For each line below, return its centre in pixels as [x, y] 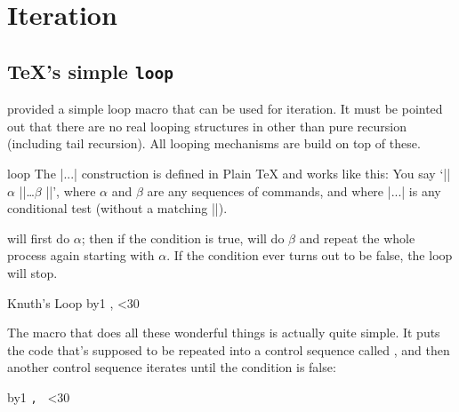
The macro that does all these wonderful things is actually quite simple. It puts [224, 333]
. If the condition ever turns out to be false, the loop [310, 255]
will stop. [32, 272]
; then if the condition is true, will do [183, 238]
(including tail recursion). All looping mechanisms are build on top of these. [214, 143]
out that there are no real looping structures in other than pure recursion [207, 126]
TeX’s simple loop [90, 71]
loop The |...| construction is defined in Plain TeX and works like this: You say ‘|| [229, 173]
